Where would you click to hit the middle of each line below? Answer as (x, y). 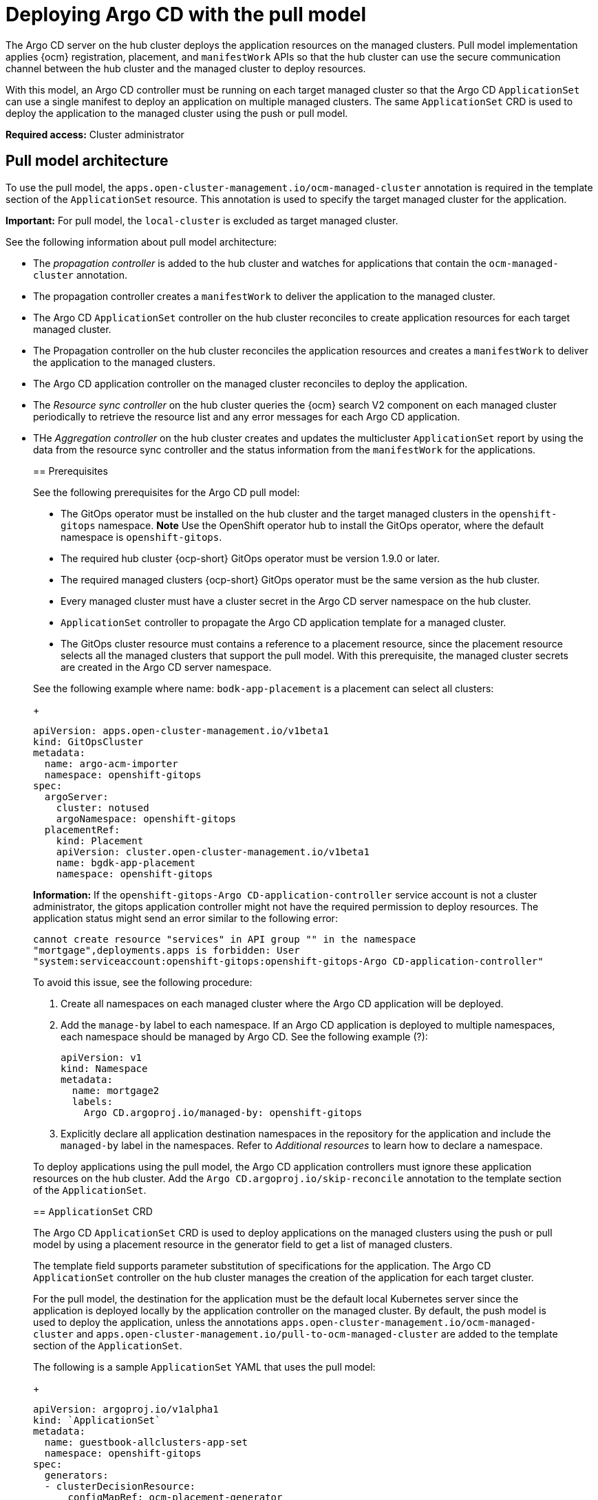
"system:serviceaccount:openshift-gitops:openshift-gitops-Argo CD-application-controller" (288, 961)
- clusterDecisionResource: (120, 1486)
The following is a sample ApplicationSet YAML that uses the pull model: (204, 1367)
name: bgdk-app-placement (126, 862)
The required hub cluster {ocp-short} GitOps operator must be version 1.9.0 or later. (250, 558)
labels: (92, 1101)
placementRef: (82, 829)
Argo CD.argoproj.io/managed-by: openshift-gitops (223, 1112)
